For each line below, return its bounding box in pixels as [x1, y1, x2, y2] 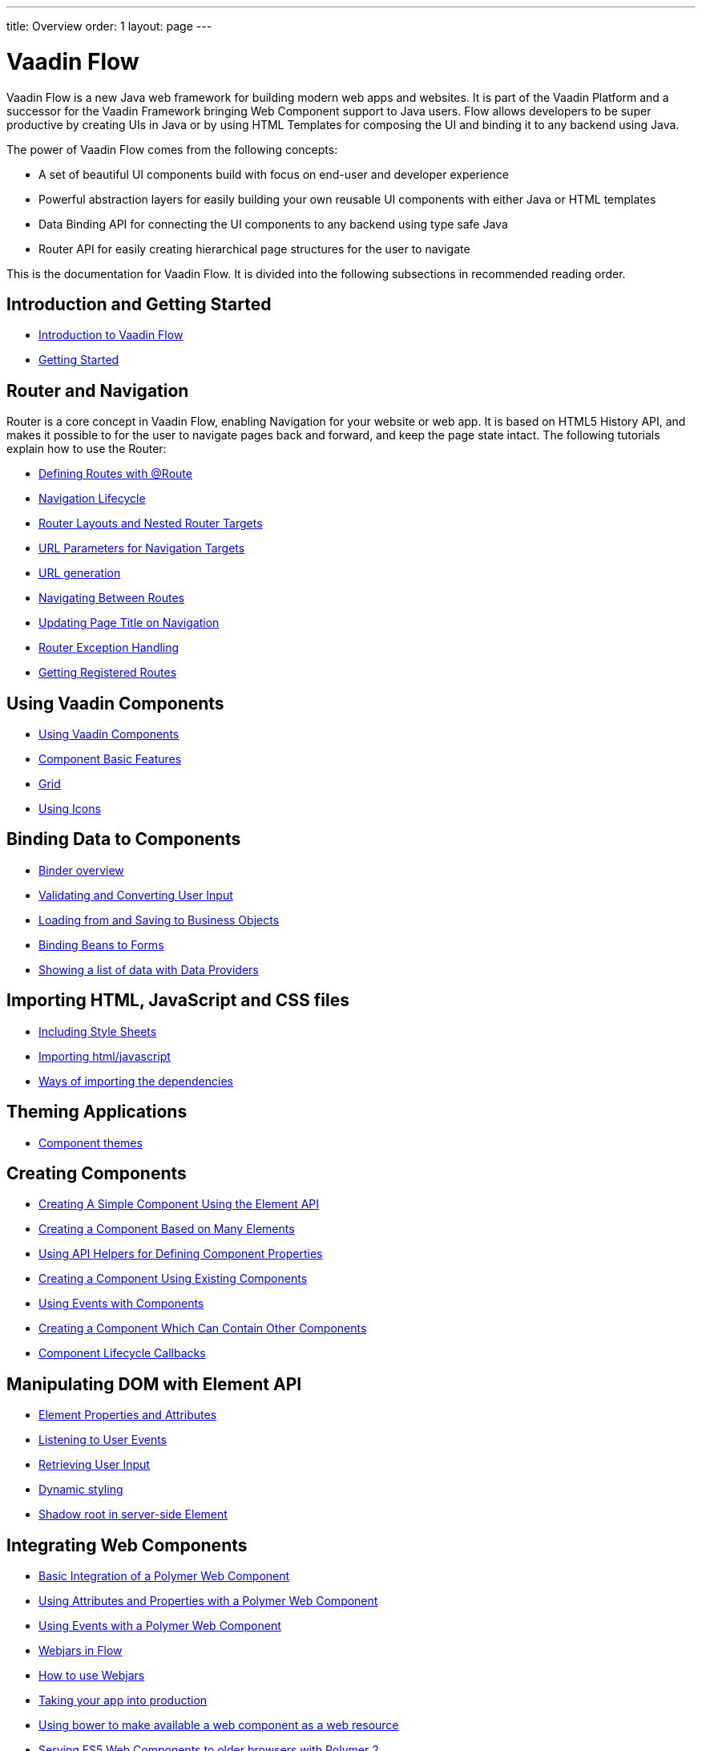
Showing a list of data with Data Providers [38, 962, 259, 977]
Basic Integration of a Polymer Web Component [38, 1569, 290, 1583]
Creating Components [6, 1163, 187, 1183]
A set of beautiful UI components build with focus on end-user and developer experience [38, 167, 510, 181]
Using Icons [38, 802, 101, 816]
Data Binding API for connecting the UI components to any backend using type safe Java [38, 216, 508, 231]
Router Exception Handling [38, 641, 180, 655]
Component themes [38, 1135, 143, 1150]
